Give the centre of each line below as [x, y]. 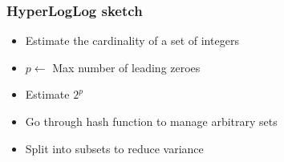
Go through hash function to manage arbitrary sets [151, 121]
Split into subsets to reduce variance [114, 148]
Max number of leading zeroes [126, 67]
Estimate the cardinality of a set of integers [132, 40]
